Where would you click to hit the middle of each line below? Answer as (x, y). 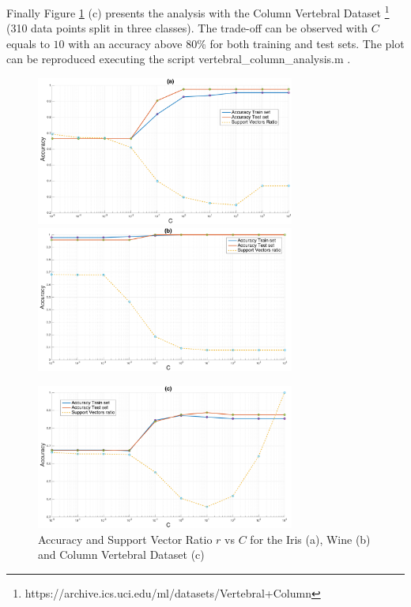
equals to (28, 43)
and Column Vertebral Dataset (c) (121, 555)
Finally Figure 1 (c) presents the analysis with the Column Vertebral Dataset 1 (198, 11)
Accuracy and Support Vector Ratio (125, 539)
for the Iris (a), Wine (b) (310, 539)
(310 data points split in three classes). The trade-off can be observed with (187, 28)
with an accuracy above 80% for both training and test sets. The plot (236, 43)
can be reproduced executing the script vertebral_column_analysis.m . (179, 59)
